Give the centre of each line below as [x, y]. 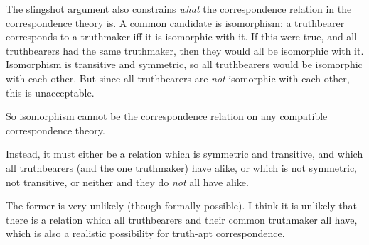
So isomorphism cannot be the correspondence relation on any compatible [167, 116]
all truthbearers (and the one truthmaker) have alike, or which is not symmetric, [182, 167]
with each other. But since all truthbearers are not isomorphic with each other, [178, 78]
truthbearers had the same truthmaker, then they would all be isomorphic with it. [185, 50]
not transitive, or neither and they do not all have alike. [127, 181]
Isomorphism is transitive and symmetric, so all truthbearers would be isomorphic [184, 64]
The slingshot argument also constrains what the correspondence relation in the [179, 9]
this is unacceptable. [50, 92]
